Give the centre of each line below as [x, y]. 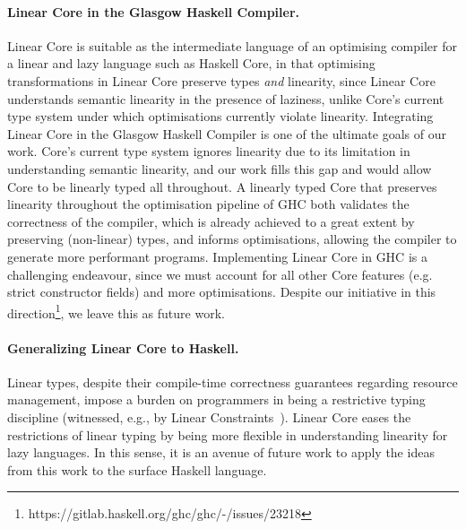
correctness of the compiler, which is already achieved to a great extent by [211, 221]
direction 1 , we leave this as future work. [116, 311]
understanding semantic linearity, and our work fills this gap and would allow [220, 168]
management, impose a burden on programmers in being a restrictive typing [216, 399]
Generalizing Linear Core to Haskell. [123, 347]
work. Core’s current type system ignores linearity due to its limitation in [209, 151]
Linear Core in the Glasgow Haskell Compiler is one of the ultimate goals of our [227, 133]
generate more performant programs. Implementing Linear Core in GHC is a [217, 256]
